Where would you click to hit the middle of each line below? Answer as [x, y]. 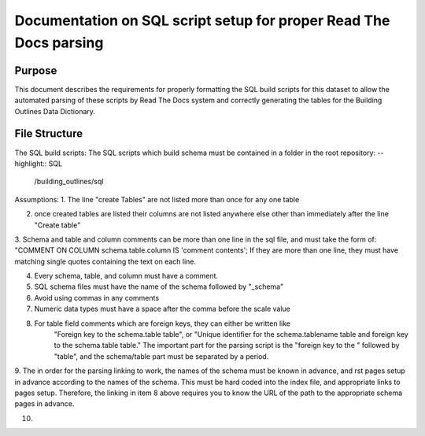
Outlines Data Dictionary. [55, 111]
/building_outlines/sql [69, 182]
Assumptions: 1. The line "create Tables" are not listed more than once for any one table [157, 199]
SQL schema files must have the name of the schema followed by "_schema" [159, 286]
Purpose [36, 70]
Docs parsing [59, 42]
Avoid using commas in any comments [97, 297]
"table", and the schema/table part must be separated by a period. [161, 356]
